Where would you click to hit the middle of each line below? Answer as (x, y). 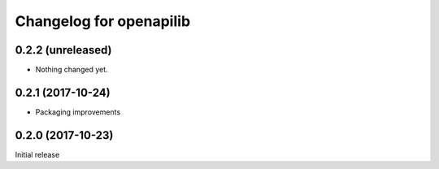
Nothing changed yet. (72, 70)
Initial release (37, 154)
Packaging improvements (78, 112)
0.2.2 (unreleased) (64, 50)
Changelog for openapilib (103, 21)
